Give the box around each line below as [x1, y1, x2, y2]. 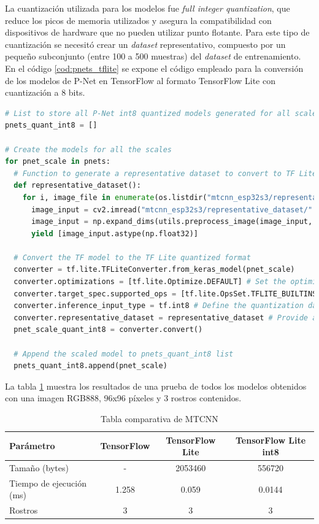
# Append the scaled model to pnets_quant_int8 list [13, 349, 234, 358]
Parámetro [9, 439, 55, 452]
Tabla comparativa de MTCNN [101, 412, 218, 425]
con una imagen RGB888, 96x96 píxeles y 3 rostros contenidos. [5, 391, 242, 404]
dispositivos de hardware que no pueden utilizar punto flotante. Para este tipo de [5, 26, 310, 39]
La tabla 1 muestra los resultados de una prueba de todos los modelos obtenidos [5, 379, 307, 392]
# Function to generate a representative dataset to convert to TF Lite [13, 169, 317, 178]
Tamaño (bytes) [9, 461, 69, 474]
